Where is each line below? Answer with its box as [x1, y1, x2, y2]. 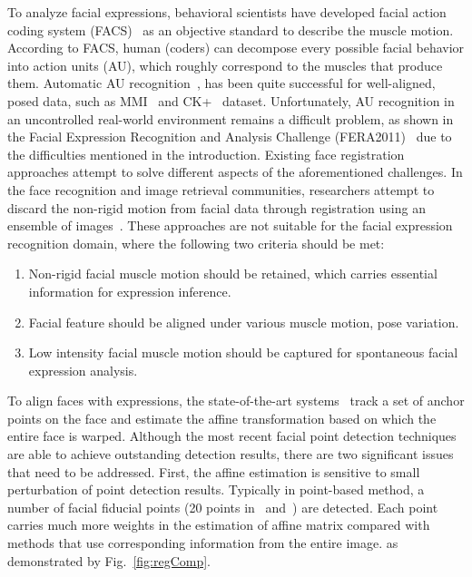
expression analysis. [28, 360, 138, 379]
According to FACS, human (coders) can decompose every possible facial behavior [7, 38, 465, 57]
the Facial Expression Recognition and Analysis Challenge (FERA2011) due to [7, 127, 452, 146]
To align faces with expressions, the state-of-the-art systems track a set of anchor [7, 391, 465, 410]
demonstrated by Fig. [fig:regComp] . [7, 551, 211, 570]
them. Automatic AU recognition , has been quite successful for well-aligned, [7, 73, 436, 93]
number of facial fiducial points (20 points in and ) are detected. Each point [7, 497, 438, 516]
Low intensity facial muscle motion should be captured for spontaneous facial [28, 343, 458, 362]
